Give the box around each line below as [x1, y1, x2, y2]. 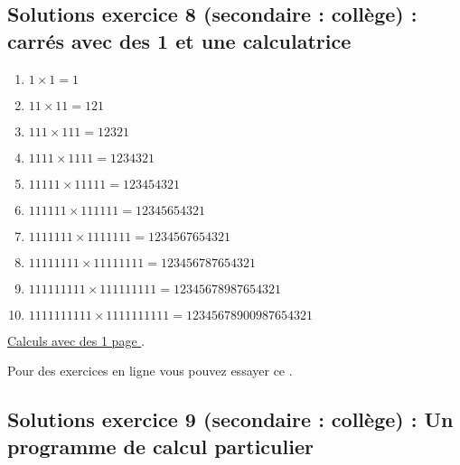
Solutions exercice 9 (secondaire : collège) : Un [7, 405, 454, 433]
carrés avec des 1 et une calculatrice [7, 26, 352, 54]
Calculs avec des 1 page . [7, 330, 146, 349]
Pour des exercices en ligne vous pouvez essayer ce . [7, 361, 293, 380]
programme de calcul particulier [7, 432, 314, 460]
